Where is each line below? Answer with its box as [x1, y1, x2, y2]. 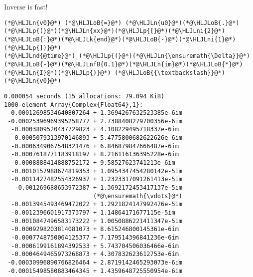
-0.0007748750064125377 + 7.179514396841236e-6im [11, 234, 179, 241]
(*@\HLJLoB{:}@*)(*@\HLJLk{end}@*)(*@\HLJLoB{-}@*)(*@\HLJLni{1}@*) [4, 35, 236, 43]
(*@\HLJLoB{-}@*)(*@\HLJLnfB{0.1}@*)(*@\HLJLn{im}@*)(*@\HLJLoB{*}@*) [4, 60, 243, 68]
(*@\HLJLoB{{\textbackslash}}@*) [114, 69, 225, 76]
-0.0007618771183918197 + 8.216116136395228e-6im [11, 151, 179, 158]
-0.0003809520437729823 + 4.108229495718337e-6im [11, 126, 179, 133]
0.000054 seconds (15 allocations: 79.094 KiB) [4, 92, 165, 100]
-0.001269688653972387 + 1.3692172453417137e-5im [14, 184, 182, 192]
